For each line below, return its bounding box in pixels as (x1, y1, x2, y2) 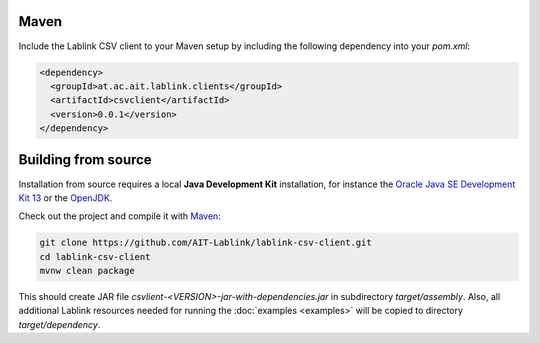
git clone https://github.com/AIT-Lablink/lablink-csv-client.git (39, 237, 372, 249)
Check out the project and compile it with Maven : (18, 210, 222, 222)
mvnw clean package (39, 265, 135, 277)
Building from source (18, 151, 152, 169)
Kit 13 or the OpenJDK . (18, 191, 113, 204)
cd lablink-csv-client (39, 251, 151, 262)
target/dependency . (18, 318, 101, 330)
